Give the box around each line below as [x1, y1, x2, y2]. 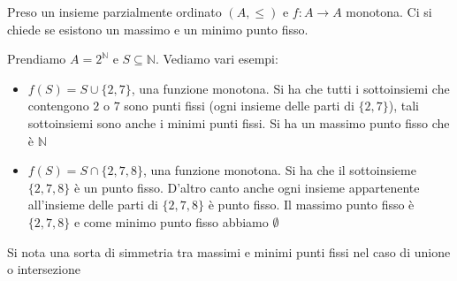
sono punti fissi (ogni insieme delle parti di [124, 96, 354, 115]
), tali [388, 96, 419, 115]
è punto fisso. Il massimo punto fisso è [208, 195, 415, 214]
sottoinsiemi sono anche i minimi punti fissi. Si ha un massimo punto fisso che [27, 113, 450, 132]
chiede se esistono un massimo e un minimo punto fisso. [7, 19, 308, 38]
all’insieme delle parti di [27, 195, 158, 214]
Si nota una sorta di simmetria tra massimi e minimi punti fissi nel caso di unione [7, 242, 451, 261]
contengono [27, 96, 89, 115]
